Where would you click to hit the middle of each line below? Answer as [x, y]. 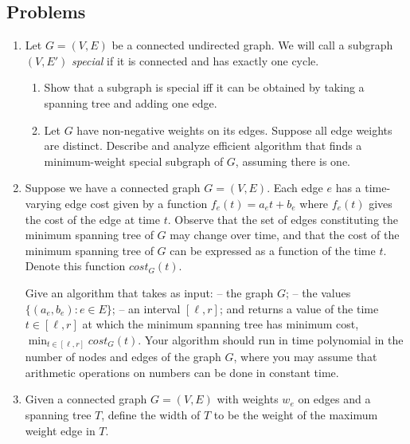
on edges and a [334, 399]
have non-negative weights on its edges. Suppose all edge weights [234, 130]
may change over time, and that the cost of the [285, 235]
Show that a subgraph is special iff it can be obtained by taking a [204, 87]
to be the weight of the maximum [296, 415]
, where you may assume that [305, 357]
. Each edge [295, 188]
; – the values [318, 292]
